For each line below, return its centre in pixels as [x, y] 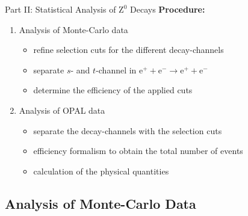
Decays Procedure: [168, 9]
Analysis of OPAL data [62, 110]
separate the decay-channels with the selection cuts [128, 130]
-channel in [116, 69]
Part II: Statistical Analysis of [60, 9]
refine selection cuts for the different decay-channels [129, 50]
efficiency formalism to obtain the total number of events [138, 151]
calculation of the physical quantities [101, 171]
